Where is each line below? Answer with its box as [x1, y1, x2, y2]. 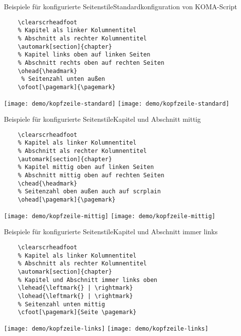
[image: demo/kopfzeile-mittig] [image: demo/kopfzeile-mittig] [4, 212, 216, 220]
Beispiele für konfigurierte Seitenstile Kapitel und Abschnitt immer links [4, 226, 218, 237]
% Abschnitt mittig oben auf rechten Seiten [18, 172, 165, 179]
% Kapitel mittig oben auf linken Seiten [18, 164, 154, 171]
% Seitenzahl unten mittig [18, 300, 105, 308]
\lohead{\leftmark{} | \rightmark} [18, 292, 133, 299]
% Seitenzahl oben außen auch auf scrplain [18, 188, 161, 195]
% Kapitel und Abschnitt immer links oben [18, 276, 157, 283]
